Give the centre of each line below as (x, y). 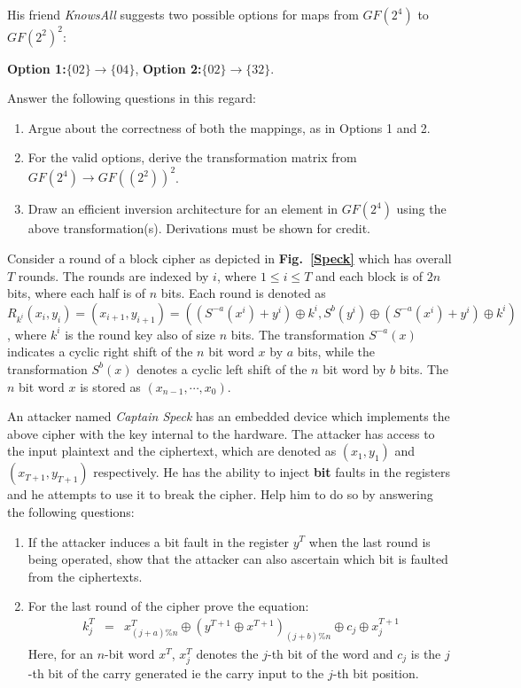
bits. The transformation (298, 334)
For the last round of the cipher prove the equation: (168, 606)
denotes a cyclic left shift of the (222, 368)
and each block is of (369, 275)
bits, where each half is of (77, 293)
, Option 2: (168, 68)
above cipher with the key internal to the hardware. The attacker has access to (221, 433)
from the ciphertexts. (85, 576)
